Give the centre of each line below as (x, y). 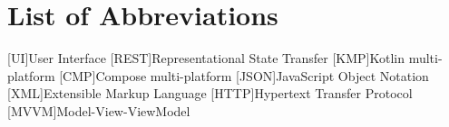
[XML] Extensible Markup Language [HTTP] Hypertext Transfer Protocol (210, 93)
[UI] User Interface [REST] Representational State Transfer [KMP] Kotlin (206, 58)
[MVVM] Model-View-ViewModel (99, 110)
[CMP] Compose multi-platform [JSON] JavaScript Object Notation (244, 75)
